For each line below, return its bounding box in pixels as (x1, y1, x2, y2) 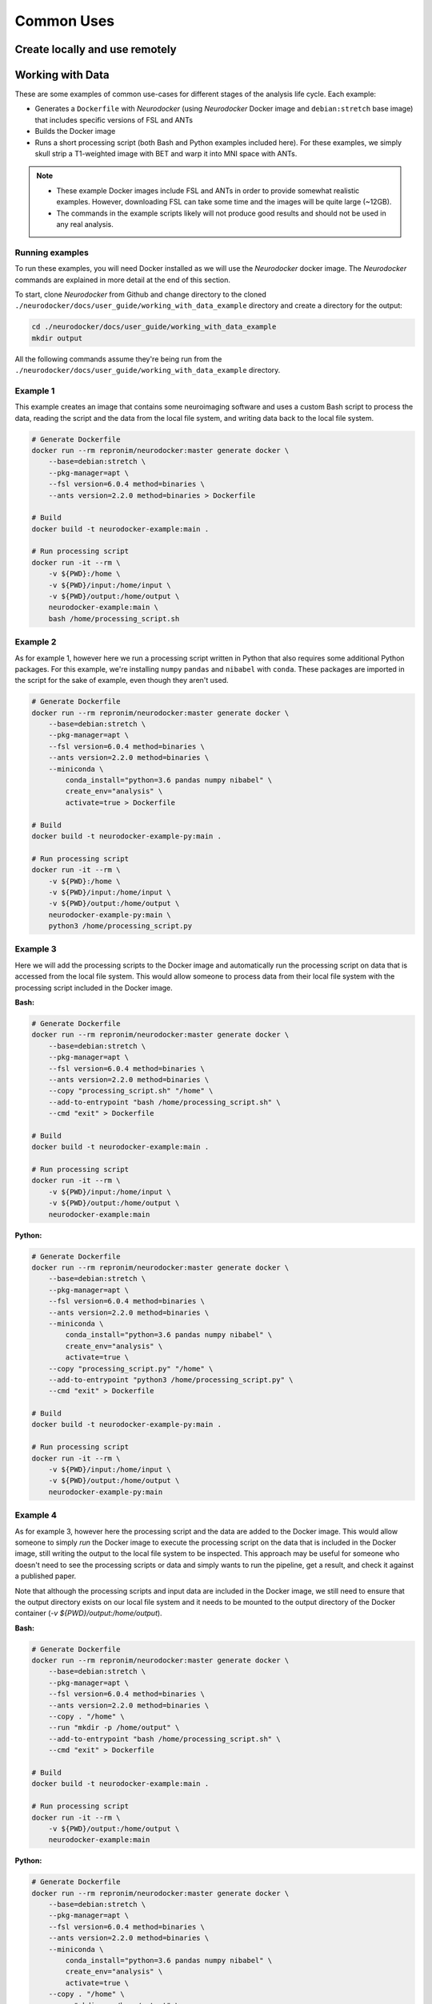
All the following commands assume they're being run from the (14, 354, 222, 364)
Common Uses (14, 12, 115, 30)
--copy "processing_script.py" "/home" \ (48, 1364, 214, 1373)
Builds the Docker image (34, 127, 116, 136)
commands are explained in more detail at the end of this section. (14, 275, 231, 285)
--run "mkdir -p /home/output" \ (48, 1723, 180, 1732)
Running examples (14, 247, 90, 258)
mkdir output (31, 333, 83, 342)
